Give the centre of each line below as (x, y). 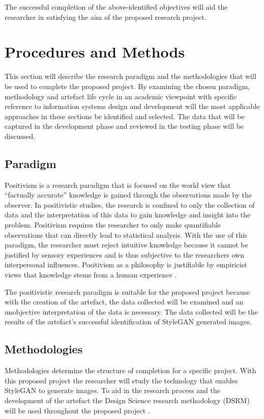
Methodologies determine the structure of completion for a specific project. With (130, 370)
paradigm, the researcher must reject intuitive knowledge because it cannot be (126, 245)
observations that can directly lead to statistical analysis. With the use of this (126, 234)
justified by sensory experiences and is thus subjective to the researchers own (125, 254)
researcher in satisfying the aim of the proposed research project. (106, 17)
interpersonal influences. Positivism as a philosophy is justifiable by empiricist (126, 264)
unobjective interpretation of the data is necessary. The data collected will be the (131, 311)
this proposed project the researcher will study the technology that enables (121, 380)
